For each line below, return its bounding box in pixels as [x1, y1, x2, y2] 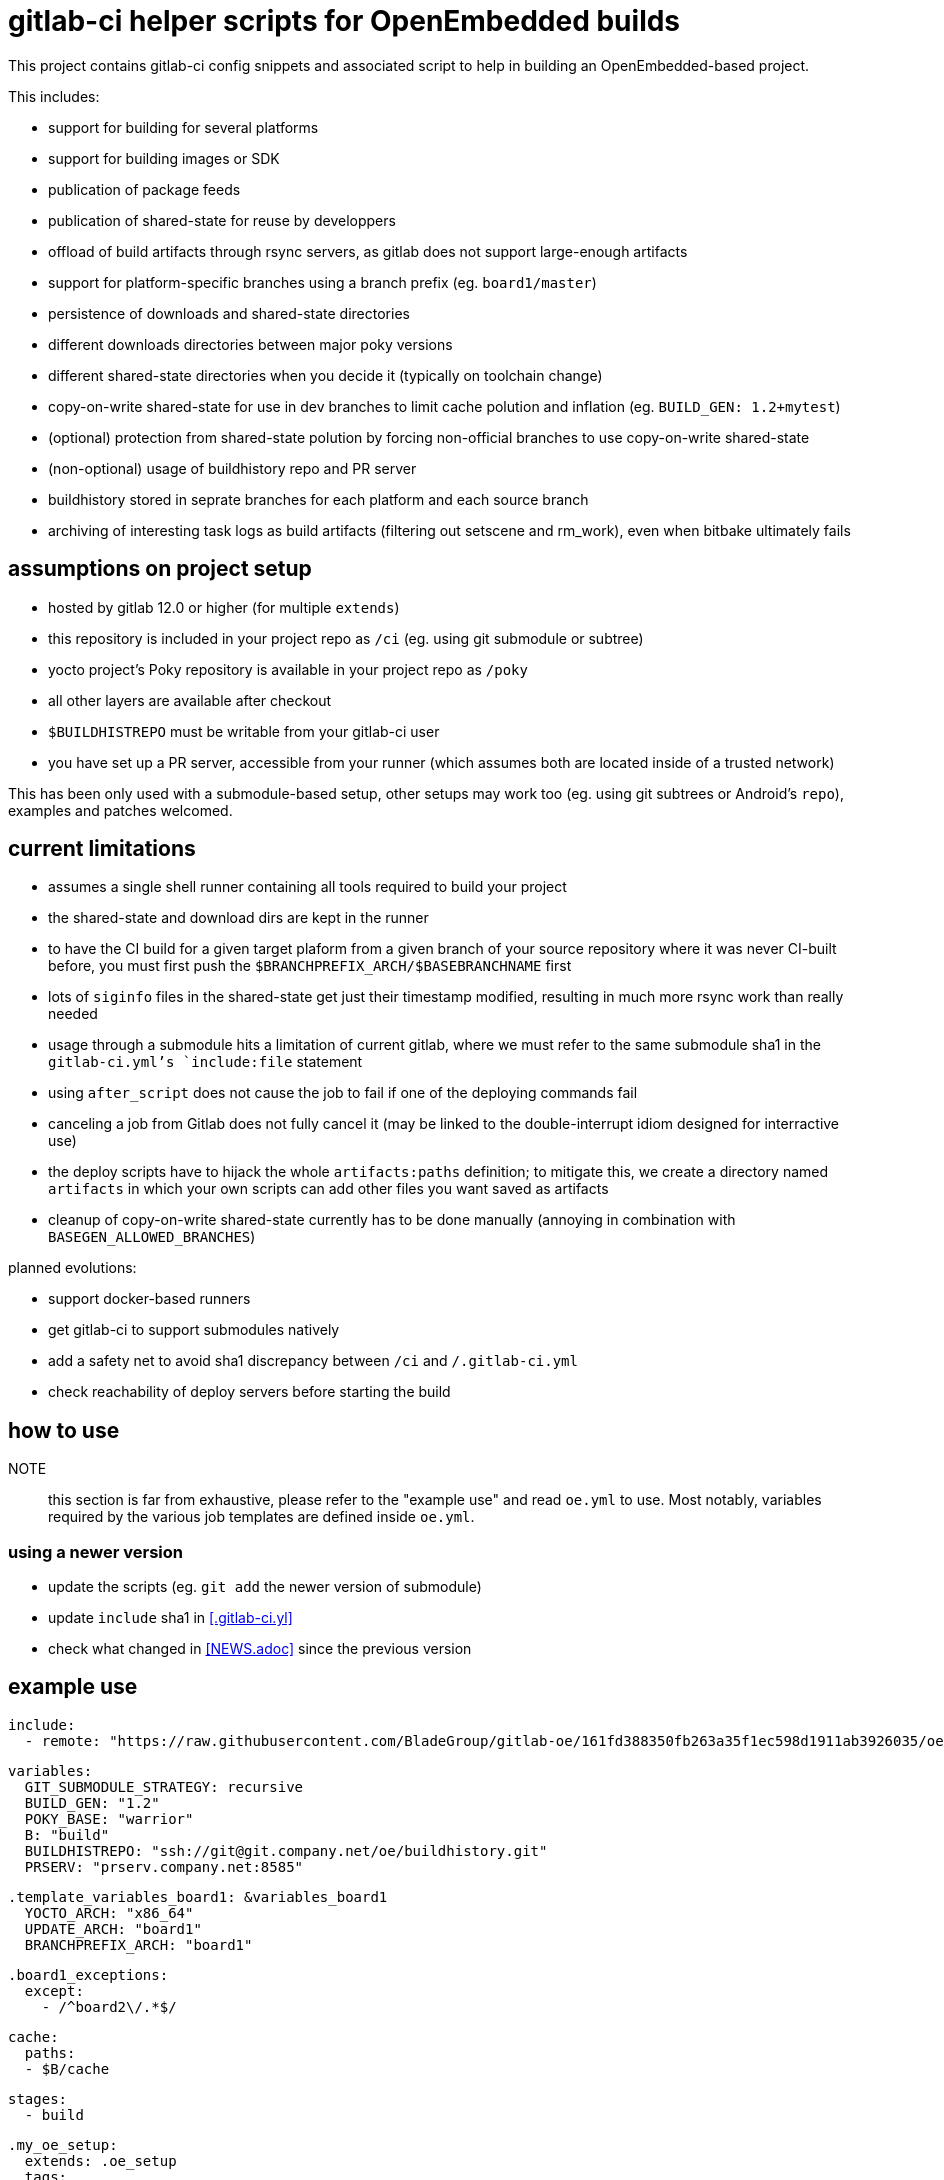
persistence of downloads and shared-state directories [48, 304, 410, 322]
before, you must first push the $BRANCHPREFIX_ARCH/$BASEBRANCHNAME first [48, 957, 572, 975]
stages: [8, 2090, 68, 2107]
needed [48, 1005, 98, 1023]
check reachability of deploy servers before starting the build [48, 1383, 451, 1401]
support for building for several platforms [48, 118, 319, 136]
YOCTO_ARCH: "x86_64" [24, 1904, 194, 1921]
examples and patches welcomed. [8, 801, 233, 819]
